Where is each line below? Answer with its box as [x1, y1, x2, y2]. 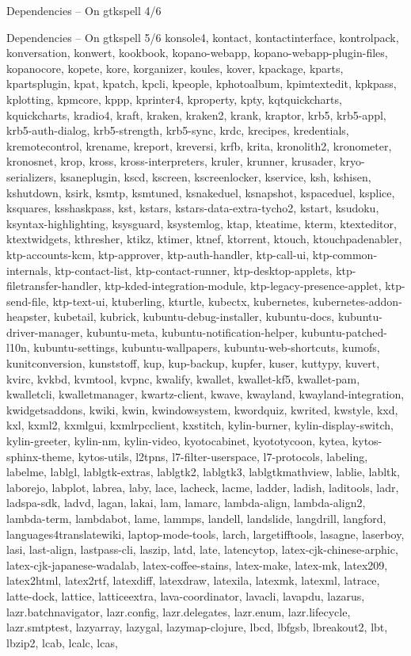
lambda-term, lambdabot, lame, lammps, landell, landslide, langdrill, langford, [6, 510, 386, 526]
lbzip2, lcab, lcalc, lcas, [6, 634, 118, 650]
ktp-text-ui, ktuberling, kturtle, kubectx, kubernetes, [52, 292, 310, 309]
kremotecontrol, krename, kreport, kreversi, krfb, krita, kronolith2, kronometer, [6, 137, 392, 154]
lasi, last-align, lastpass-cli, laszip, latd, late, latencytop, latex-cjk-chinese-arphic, [6, 541, 398, 558]
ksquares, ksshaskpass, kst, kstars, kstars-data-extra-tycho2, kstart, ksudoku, [6, 200, 379, 216]
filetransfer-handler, [6, 277, 101, 294]
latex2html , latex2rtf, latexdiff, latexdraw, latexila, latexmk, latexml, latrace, [6, 572, 380, 589]
